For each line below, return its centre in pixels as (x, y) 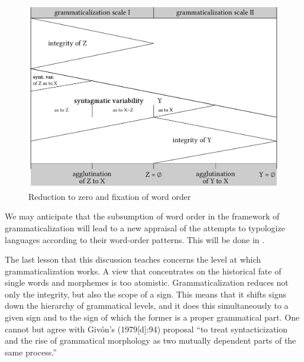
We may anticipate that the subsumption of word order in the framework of (142, 216)
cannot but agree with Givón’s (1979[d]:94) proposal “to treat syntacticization (146, 329)
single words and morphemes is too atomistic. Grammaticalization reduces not (147, 282)
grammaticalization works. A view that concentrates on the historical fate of (143, 271)
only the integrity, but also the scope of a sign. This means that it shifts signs (145, 294)
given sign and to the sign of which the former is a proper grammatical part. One (152, 317)
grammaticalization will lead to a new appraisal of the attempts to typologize (145, 227)
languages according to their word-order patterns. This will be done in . (135, 239)
